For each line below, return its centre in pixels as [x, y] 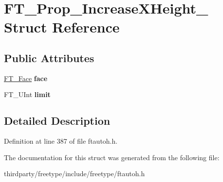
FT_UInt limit [27, 94]
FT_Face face [26, 78]
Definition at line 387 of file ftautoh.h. [61, 141]
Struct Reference [62, 27]
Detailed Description [57, 121]
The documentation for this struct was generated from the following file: [112, 157]
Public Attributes [49, 58]
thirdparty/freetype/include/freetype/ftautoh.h [74, 174]
